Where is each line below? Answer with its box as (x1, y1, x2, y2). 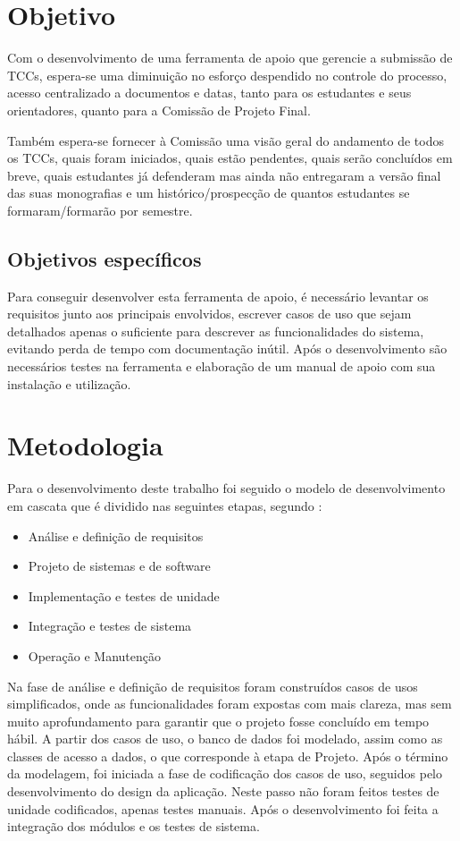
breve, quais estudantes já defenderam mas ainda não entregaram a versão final (7, 166, 441, 184)
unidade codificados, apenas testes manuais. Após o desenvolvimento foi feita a (7, 799, 439, 818)
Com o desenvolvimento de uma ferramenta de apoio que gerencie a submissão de (7, 48, 453, 67)
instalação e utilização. (7, 374, 131, 393)
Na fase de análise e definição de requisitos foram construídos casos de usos (7, 676, 418, 695)
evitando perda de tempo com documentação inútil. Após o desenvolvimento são (7, 339, 447, 358)
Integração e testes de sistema (28, 616, 192, 635)
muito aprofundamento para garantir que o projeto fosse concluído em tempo (7, 711, 430, 730)
